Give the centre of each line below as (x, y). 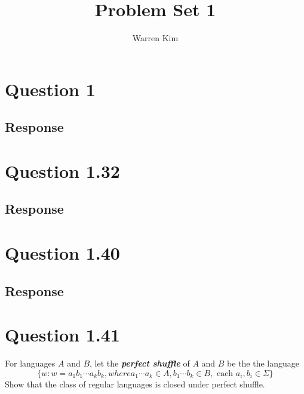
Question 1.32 (62, 170)
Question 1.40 (62, 253)
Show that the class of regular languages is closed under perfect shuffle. (135, 384)
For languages (30, 363)
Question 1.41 (62, 335)
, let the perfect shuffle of (140, 363)
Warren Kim (155, 38)
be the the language (263, 363)
